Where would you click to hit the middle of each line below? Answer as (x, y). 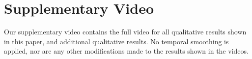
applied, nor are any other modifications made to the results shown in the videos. (126, 51)
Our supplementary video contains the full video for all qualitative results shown (125, 32)
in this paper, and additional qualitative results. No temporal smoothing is (116, 41)
